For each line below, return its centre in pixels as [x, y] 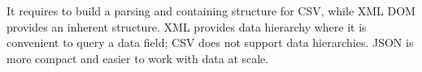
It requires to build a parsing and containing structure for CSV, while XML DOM [211, 11]
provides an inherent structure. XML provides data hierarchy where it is [187, 26]
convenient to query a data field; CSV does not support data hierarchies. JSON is [210, 42]
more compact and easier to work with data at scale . [138, 58]
